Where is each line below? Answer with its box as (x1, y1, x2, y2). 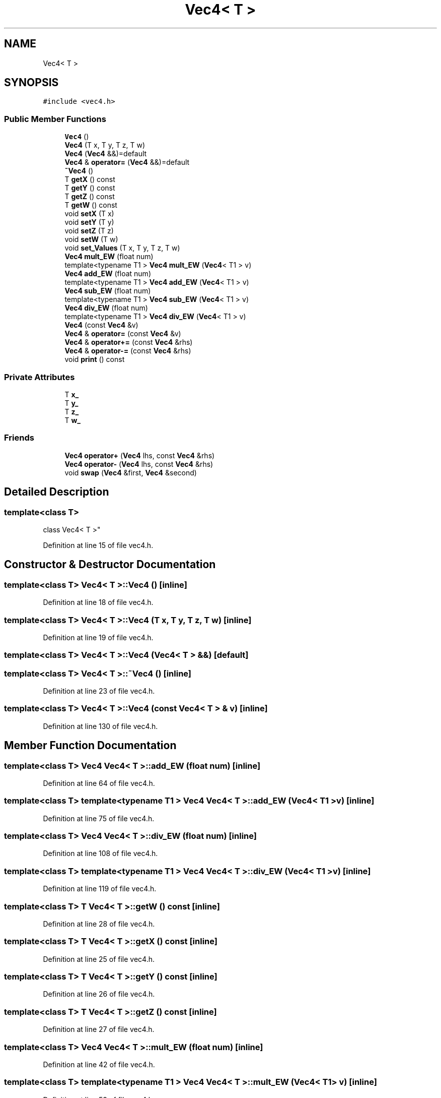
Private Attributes (4, 372, 75, 382)
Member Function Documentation (4, 739, 177, 752)
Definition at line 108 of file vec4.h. (43, 849, 158, 858)
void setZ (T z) (64, 226, 114, 235)
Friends (4, 433, 34, 443)
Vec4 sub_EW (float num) (64, 286, 151, 295)
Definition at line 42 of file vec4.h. (43, 1060, 155, 1069)
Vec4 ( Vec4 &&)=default (64, 149, 147, 158)
